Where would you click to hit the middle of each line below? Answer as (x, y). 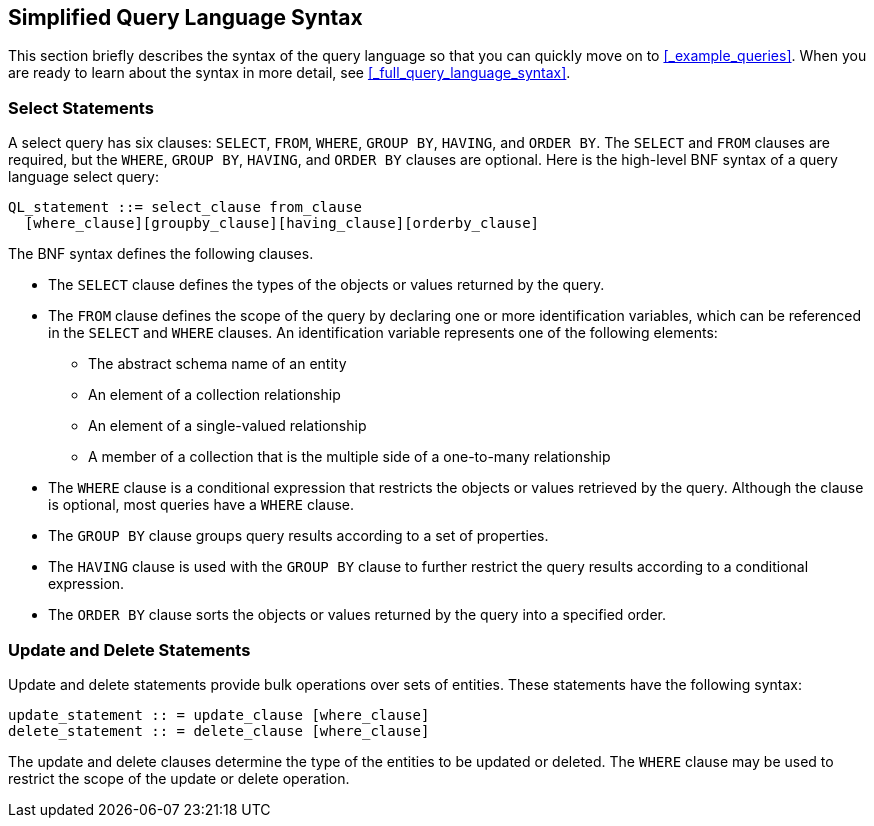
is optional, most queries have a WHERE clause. (201, 505)
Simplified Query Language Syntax (185, 17)
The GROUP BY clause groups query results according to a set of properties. (298, 536)
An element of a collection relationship (214, 395)
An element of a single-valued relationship (227, 426)
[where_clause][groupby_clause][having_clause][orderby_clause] (282, 223)
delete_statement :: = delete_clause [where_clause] (219, 730)
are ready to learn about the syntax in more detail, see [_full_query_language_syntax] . (289, 73)
